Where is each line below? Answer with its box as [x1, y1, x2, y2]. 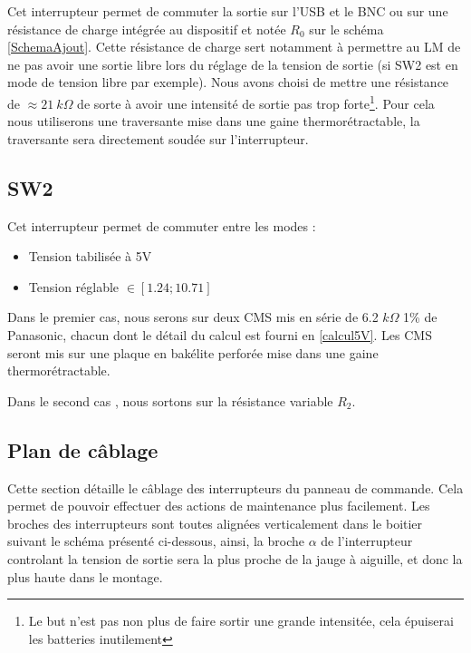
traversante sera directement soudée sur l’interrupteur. [7, 129, 309, 148]
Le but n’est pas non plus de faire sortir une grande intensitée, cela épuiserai [28, 611, 454, 630]
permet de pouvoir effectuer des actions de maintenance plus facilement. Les [7, 496, 430, 515]
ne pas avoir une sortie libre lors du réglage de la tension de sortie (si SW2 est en [7, 54, 458, 73]
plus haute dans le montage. [7, 567, 163, 586]
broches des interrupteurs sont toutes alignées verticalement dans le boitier [7, 513, 423, 532]
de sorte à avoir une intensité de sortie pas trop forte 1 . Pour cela [77, 91, 435, 112]
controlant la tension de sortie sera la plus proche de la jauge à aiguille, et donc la [7, 549, 463, 568]
